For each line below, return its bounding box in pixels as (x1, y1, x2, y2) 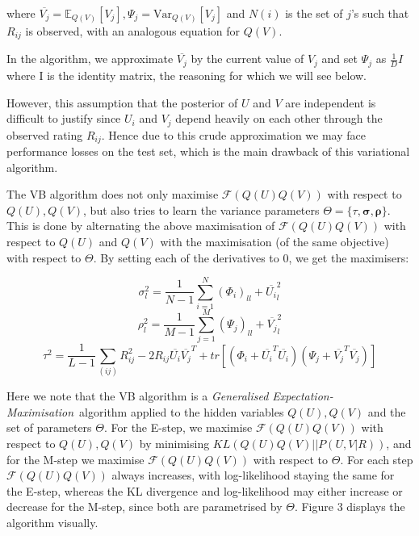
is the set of (285, 5, 343, 21)
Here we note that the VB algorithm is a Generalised (6, 387, 269, 404)
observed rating (6, 126, 83, 143)
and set (321, 50, 358, 67)
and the (367, 403, 406, 420)
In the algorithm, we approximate (6, 50, 174, 67)
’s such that (350, 5, 409, 21)
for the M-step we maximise (6, 450, 145, 467)
